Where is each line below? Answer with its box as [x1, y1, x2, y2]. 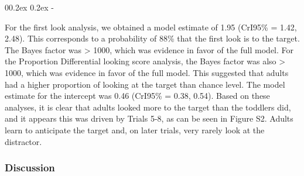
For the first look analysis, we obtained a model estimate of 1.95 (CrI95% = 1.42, [5, 20, 297, 33]
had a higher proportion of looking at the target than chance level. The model [5, 78, 285, 90]
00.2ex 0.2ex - [5, 1, 54, 13]
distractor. [5, 135, 42, 147]
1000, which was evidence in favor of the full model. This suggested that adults [5, 66, 289, 78]
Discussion [5, 160, 55, 175]
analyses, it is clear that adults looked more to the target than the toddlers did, [5, 101, 291, 113]
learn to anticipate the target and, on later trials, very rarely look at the [5, 123, 265, 136]
